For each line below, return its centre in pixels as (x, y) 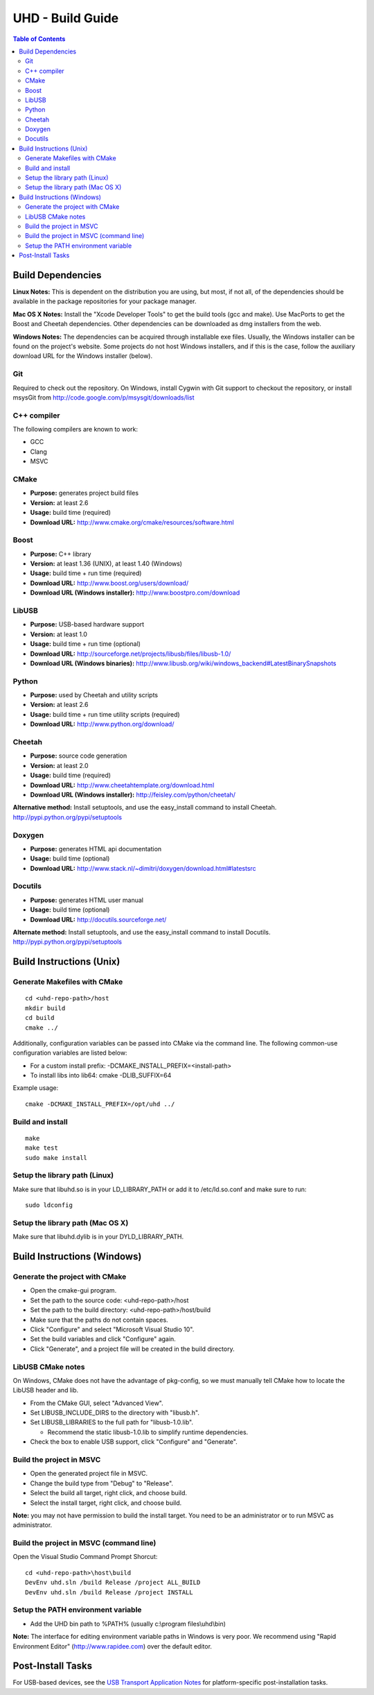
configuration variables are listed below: (70, 1053)
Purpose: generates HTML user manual (87, 900)
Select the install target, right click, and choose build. (106, 1503)
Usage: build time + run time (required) (86, 573)
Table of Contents (39, 39)
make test (42, 1148)
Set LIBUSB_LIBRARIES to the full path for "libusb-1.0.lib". (112, 1422)
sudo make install (56, 1158)
